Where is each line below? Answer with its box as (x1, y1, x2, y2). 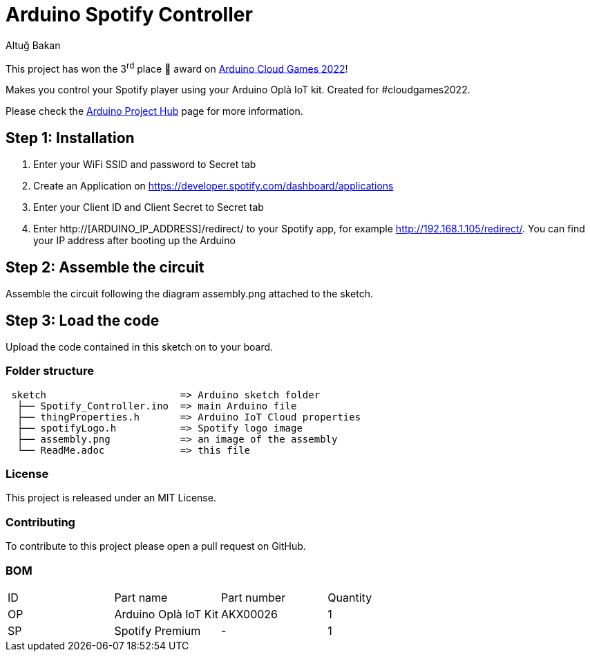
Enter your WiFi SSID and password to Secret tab (33, 158, 256, 171)
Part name (114, 590, 168, 604)
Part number (220, 590, 286, 604)
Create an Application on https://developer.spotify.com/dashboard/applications (33, 180, 394, 192)
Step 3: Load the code (6, 311, 160, 329)
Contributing (6, 515, 75, 529)
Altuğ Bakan (6, 39, 61, 51)
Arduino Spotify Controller (6, 3, 253, 26)
